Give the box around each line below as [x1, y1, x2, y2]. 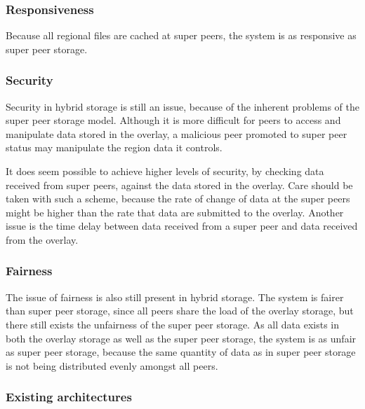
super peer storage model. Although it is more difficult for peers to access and [6, 113, 341, 127]
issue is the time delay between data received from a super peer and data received [6, 219, 358, 233]
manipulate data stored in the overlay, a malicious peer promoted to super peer [6, 126, 347, 141]
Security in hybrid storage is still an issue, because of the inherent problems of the [6, 99, 359, 113]
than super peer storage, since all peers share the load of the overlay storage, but [6, 303, 354, 318]
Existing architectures [6, 388, 132, 405]
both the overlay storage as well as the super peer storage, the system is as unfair [6, 331, 357, 345]
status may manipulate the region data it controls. [6, 140, 223, 155]
